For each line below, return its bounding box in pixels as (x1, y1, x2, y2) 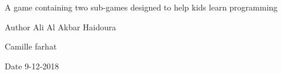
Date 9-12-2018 (5, 59, 59, 72)
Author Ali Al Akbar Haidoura (5, 20, 116, 33)
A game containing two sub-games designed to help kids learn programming (5, 1, 278, 13)
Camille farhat (5, 40, 57, 52)
